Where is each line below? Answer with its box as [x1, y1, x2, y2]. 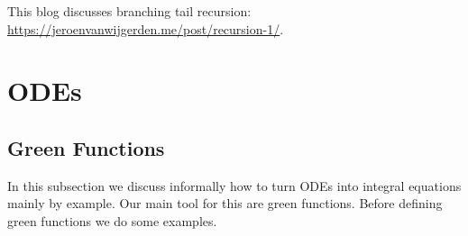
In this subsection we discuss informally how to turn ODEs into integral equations [7, 176, 462, 195]
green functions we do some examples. [7, 211, 217, 230]
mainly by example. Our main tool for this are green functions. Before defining [7, 194, 443, 213]
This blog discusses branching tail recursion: [7, 2, 252, 20]
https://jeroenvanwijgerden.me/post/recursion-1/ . [7, 19, 284, 38]
